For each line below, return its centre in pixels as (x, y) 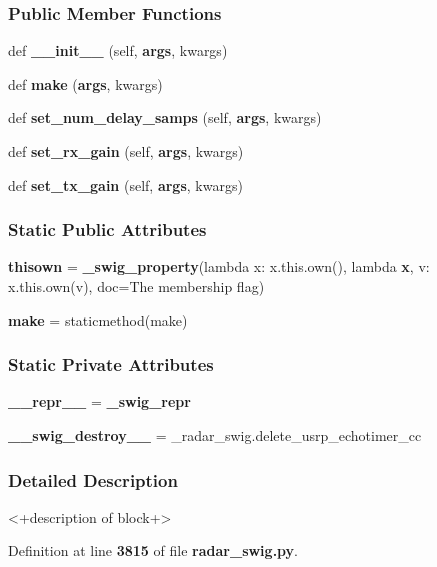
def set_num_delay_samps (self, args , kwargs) (165, 117)
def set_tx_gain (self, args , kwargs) (125, 184)
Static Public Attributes (107, 229)
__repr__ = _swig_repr (99, 401)
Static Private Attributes (111, 364)
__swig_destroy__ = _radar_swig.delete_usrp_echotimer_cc (215, 435)
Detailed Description (93, 479)
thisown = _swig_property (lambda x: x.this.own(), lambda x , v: (219, 266)
